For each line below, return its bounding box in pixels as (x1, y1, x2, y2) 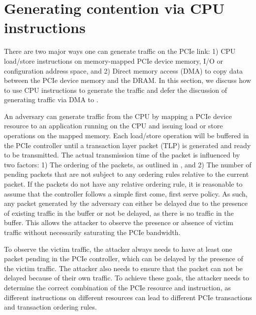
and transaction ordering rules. (4, 302, 97, 312)
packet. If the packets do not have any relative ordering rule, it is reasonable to (4, 179, 243, 189)
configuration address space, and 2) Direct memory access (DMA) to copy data (4, 65, 243, 76)
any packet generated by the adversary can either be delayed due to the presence (4, 198, 248, 208)
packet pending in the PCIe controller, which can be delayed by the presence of (4, 253, 243, 264)
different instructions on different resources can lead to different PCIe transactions (4, 292, 252, 302)
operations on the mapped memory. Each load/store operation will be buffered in (4, 130, 249, 141)
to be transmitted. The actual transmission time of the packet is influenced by (4, 150, 240, 160)
